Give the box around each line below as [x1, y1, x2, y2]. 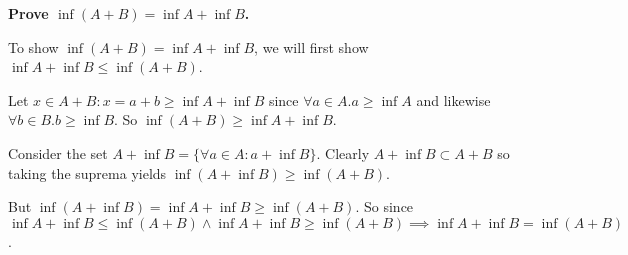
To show [8, 36, 59, 57]
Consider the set [8, 142, 108, 163]
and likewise [416, 89, 491, 110]
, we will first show [254, 36, 369, 57]
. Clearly [316, 142, 370, 163]
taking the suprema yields [8, 162, 167, 183]
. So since [355, 196, 414, 217]
